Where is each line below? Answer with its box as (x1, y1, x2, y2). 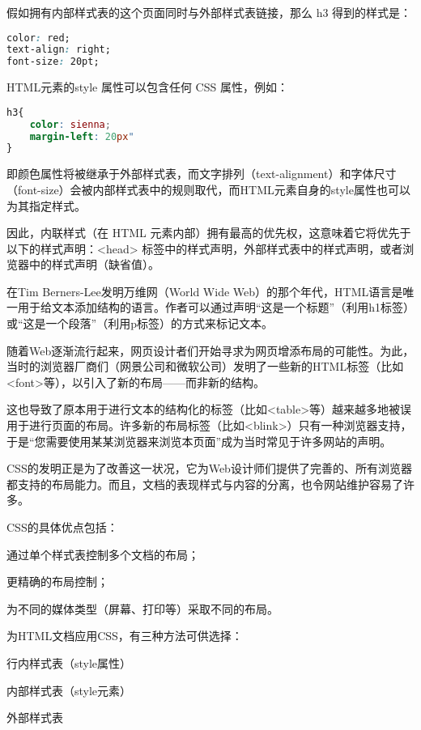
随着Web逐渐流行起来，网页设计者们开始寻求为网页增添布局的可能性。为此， (6, 342, 415, 359)
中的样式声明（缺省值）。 (28, 256, 159, 273)
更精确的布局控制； (6, 573, 108, 590)
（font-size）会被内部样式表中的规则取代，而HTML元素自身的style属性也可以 (6, 180, 410, 197)
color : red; (6, 32, 70, 44)
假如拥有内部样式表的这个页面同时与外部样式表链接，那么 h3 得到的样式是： (6, 4, 412, 20)
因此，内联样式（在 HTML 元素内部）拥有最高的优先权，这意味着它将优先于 (6, 224, 411, 241)
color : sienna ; (29, 118, 111, 130)
